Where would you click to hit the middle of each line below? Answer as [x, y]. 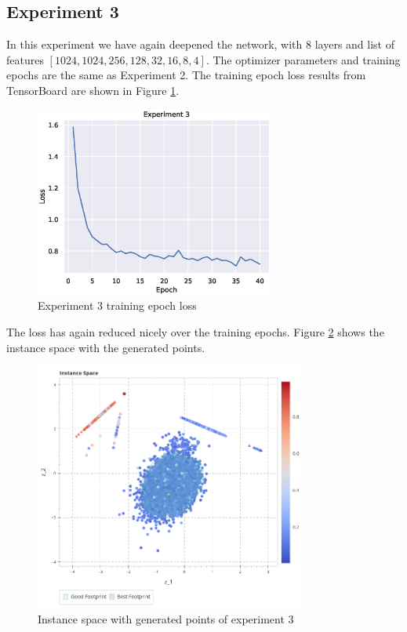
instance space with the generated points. [106, 347]
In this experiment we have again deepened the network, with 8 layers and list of [200, 44]
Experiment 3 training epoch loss [117, 305]
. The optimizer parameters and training [303, 59]
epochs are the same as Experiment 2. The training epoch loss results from [186, 75]
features [25, 59]
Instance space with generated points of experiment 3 [166, 619]
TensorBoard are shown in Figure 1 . [93, 90]
